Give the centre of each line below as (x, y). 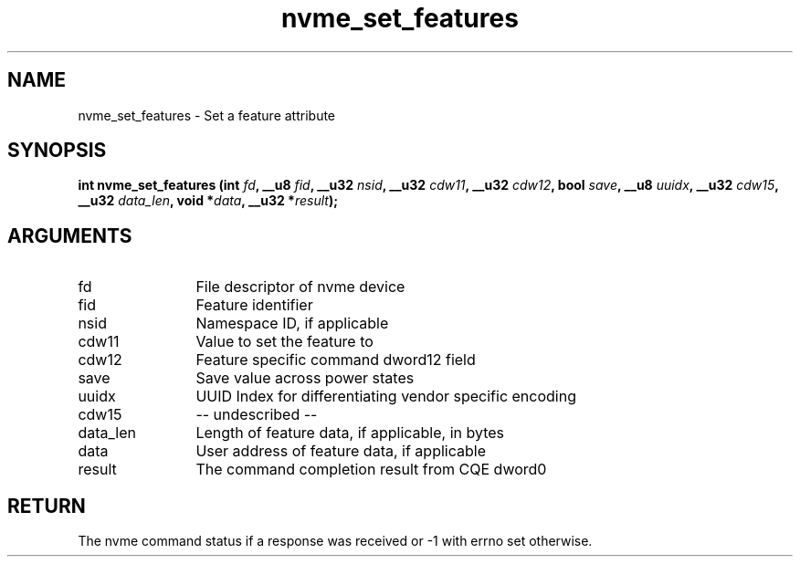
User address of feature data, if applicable (341, 451)
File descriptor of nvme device (300, 287)
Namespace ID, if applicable (292, 324)
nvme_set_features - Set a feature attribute (207, 115)
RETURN (47, 506)
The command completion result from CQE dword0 (371, 470)
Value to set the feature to (284, 342)
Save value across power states (305, 378)
